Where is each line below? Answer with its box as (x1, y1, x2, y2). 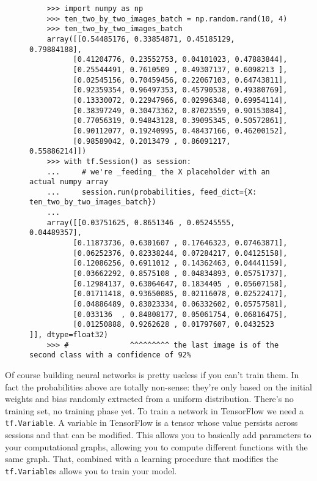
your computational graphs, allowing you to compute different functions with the (5, 440, 308, 453)
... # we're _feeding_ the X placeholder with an (46, 167, 270, 176)
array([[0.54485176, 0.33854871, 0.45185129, (46, 34, 235, 43)
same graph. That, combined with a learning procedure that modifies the (5, 452, 279, 465)
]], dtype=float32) (29, 330, 108, 339)
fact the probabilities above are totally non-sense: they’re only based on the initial (5, 380, 312, 393)
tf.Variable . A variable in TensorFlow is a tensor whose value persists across (5, 416, 298, 429)
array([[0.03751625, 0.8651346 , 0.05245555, (46, 218, 235, 227)
